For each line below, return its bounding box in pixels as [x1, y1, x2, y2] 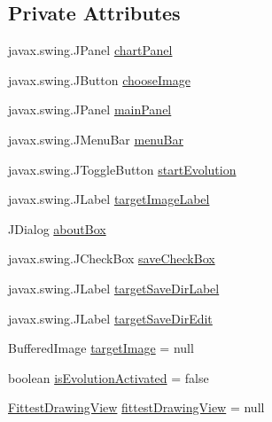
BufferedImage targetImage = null [8, 339, 194, 357]
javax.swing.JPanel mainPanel [8, 100, 172, 119]
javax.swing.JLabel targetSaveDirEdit [8, 309, 213, 327]
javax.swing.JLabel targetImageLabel [8, 190, 210, 208]
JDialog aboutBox [8, 219, 106, 238]
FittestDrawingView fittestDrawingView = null [8, 398, 265, 417]
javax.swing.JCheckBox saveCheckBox [8, 249, 215, 268]
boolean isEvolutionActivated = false [8, 368, 209, 387]
